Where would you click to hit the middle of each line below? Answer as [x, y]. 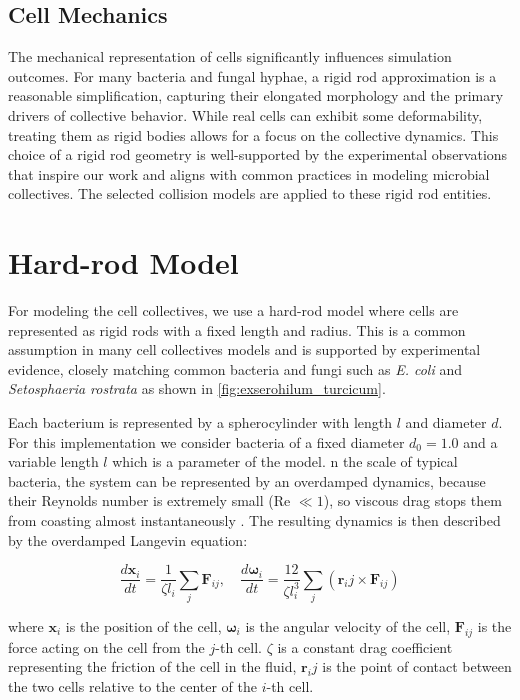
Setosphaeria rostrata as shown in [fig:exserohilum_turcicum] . [197, 388]
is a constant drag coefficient [365, 646]
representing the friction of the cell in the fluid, [152, 666]
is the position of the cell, [143, 626]
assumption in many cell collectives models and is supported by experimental [244, 349]
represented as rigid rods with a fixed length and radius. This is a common [237, 329]
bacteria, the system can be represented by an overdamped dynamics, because [247, 480]
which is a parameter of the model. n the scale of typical [285, 461]
